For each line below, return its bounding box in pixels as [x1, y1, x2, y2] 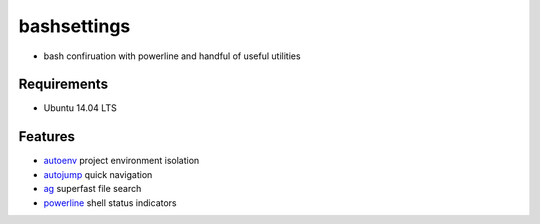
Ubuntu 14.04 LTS [43, 102, 117, 114]
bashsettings [18, 15, 131, 37]
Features [18, 128, 75, 145]
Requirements [18, 76, 109, 93]
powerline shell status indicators [43, 196, 177, 209]
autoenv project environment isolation [43, 155, 200, 167]
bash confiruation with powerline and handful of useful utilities [43, 50, 301, 62]
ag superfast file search [43, 183, 142, 195]
